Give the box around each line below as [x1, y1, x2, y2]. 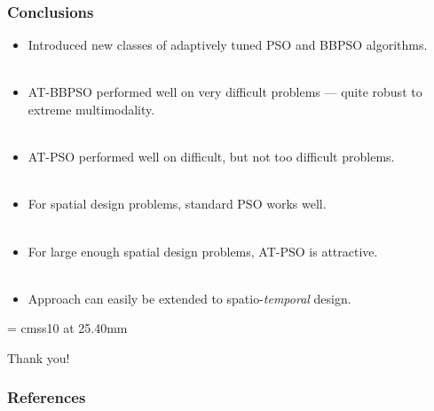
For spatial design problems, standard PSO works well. [28, 194, 327, 213]
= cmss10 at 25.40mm [7, 319, 128, 337]
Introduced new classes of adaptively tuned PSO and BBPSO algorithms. [28, 36, 428, 54]
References [7, 386, 86, 408]
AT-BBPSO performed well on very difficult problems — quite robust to [28, 83, 422, 101]
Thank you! [7, 348, 70, 367]
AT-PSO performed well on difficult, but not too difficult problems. [28, 147, 395, 166]
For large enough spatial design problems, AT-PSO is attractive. [28, 241, 378, 260]
